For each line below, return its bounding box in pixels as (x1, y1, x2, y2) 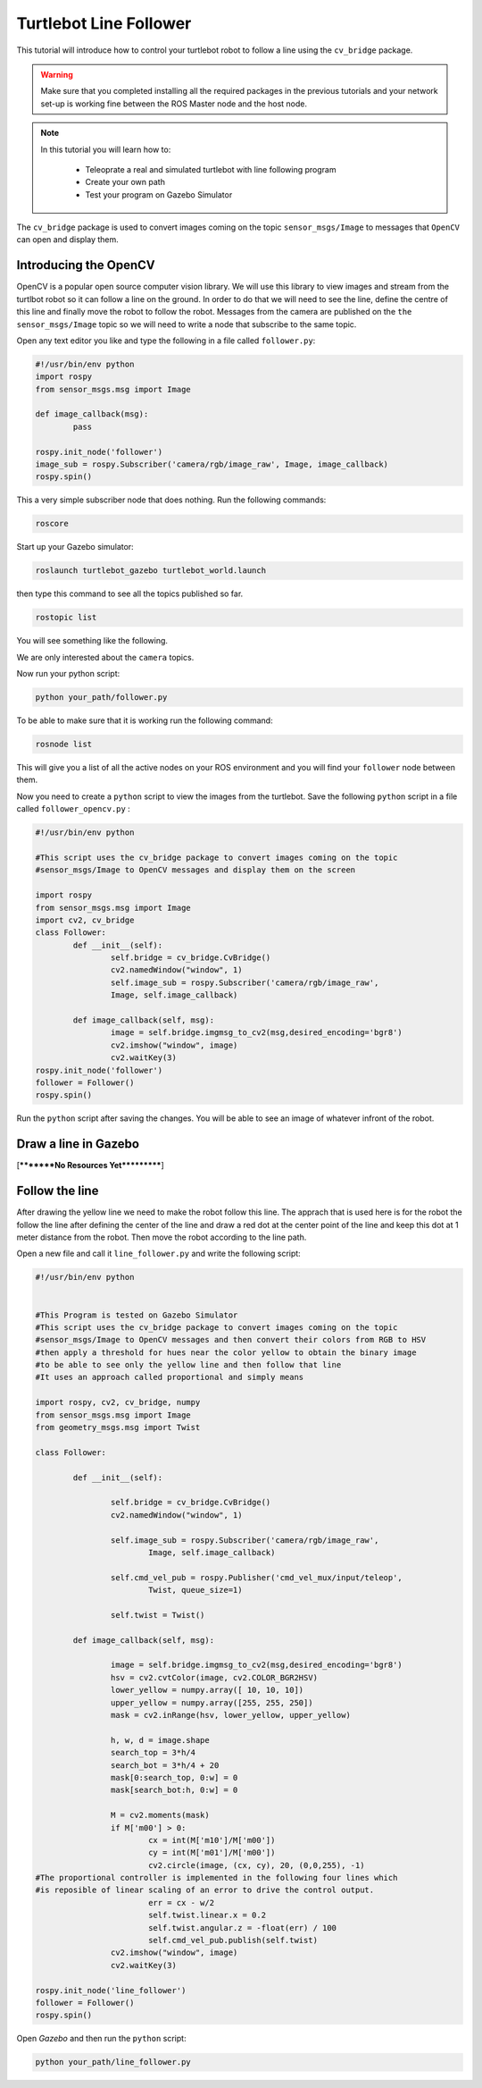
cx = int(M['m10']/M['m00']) (147, 1835, 276, 1845)
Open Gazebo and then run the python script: (16, 2033, 187, 2044)
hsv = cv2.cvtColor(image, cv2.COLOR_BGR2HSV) (110, 1672, 319, 1682)
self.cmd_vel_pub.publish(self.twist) (147, 1935, 319, 1946)
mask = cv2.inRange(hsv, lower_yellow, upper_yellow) (110, 1710, 352, 1721)
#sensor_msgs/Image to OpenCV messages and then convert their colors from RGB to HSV (35, 1334, 427, 1345)
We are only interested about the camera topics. (16, 652, 195, 662)
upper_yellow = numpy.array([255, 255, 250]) (110, 1697, 313, 1707)
